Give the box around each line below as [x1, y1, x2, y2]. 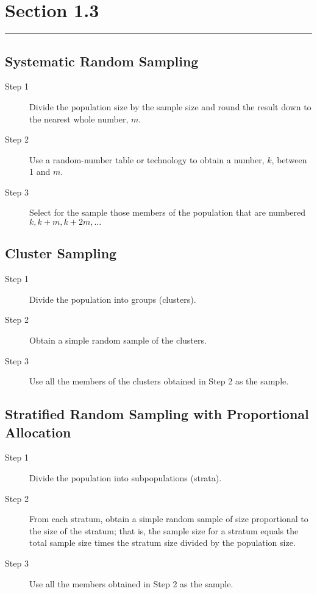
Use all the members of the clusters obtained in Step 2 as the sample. [29, 375, 289, 387]
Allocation [5, 422, 71, 441]
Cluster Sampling [5, 244, 117, 263]
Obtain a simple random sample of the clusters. [29, 334, 207, 347]
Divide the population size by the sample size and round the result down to [29, 100, 312, 113]
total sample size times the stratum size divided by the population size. [29, 536, 296, 549]
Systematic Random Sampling [5, 51, 199, 70]
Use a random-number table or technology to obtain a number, [29, 153, 265, 166]
